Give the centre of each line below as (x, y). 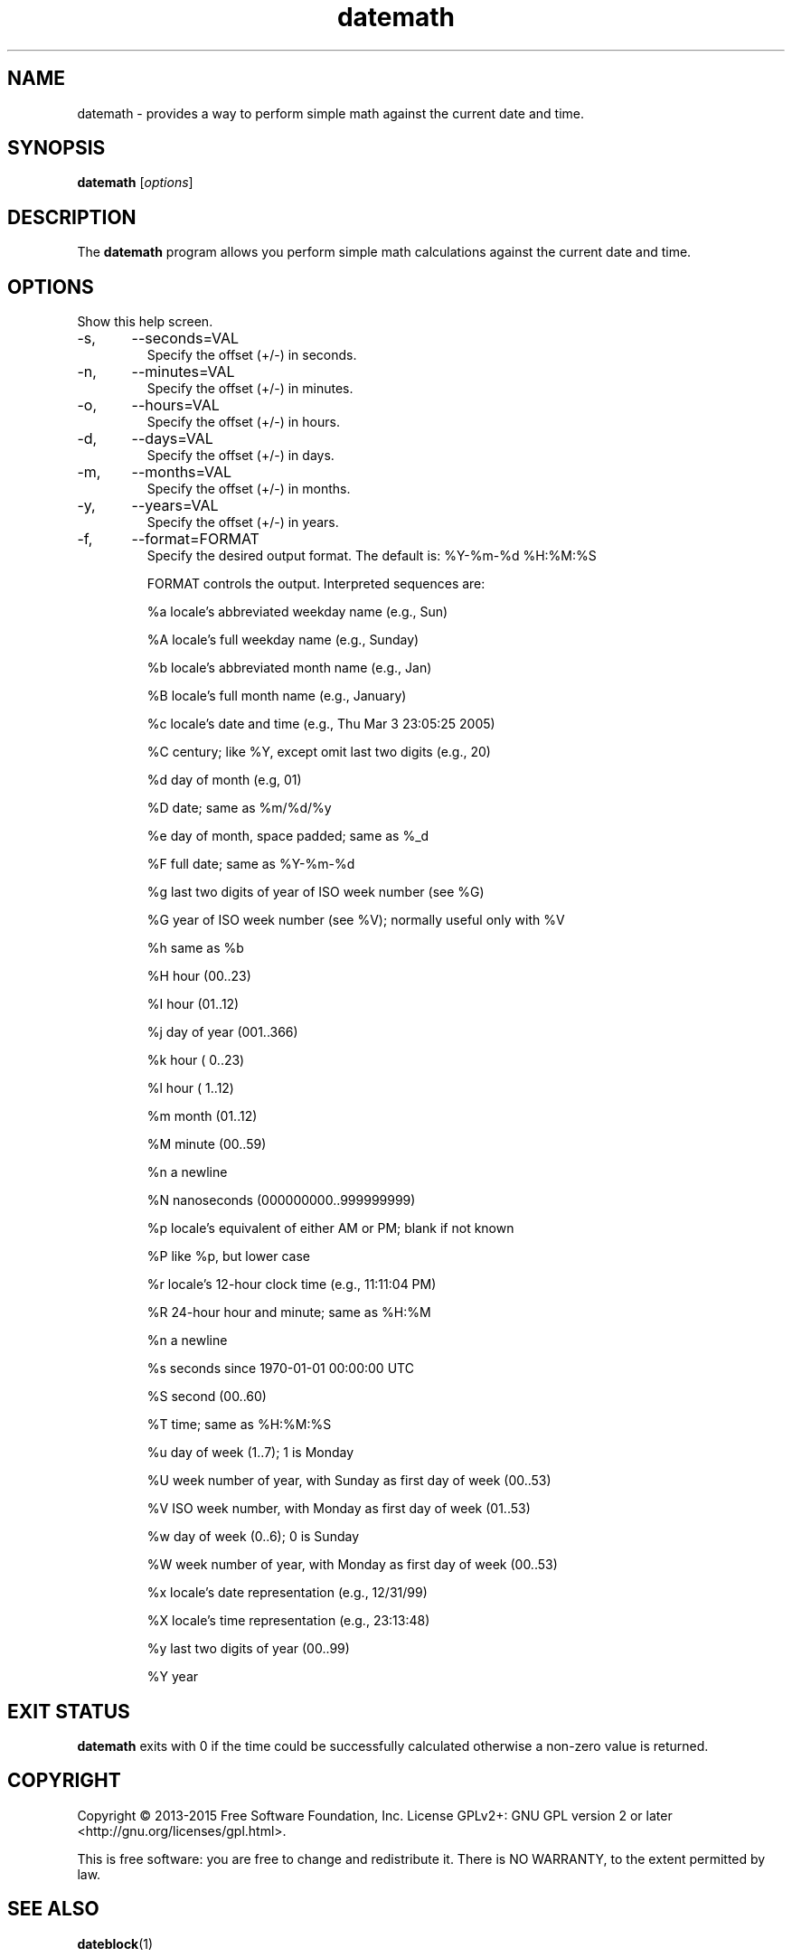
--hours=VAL (175, 405)
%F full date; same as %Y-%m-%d (251, 864)
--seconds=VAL (185, 339)
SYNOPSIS (57, 148)
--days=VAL (172, 439)
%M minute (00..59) (207, 1144)
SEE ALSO (53, 1909)
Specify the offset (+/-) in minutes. (250, 389)
